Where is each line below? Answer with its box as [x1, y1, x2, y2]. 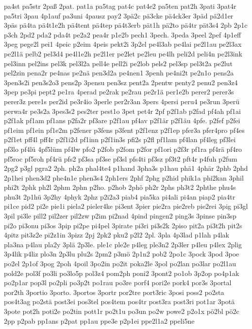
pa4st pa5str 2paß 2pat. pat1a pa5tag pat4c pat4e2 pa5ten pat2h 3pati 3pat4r [4, 1, 236, 11]
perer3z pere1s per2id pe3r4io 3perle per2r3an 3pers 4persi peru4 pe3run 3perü [4, 96, 239, 106]
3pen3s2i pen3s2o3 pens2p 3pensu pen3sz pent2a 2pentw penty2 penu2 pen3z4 [4, 77, 238, 87]
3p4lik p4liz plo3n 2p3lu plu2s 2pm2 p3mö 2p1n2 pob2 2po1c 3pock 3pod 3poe [4, 249, 239, 259]
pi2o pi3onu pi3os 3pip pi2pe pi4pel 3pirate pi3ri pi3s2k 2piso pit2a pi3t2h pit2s [4, 220, 242, 230]
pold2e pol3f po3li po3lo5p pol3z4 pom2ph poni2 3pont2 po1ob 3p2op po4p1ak [4, 268, 239, 278]
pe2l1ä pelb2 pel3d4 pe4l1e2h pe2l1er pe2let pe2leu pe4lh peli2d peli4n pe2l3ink [4, 48, 242, 58]
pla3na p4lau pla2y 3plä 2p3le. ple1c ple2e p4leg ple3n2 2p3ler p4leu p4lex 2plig [4, 239, 242, 249]
